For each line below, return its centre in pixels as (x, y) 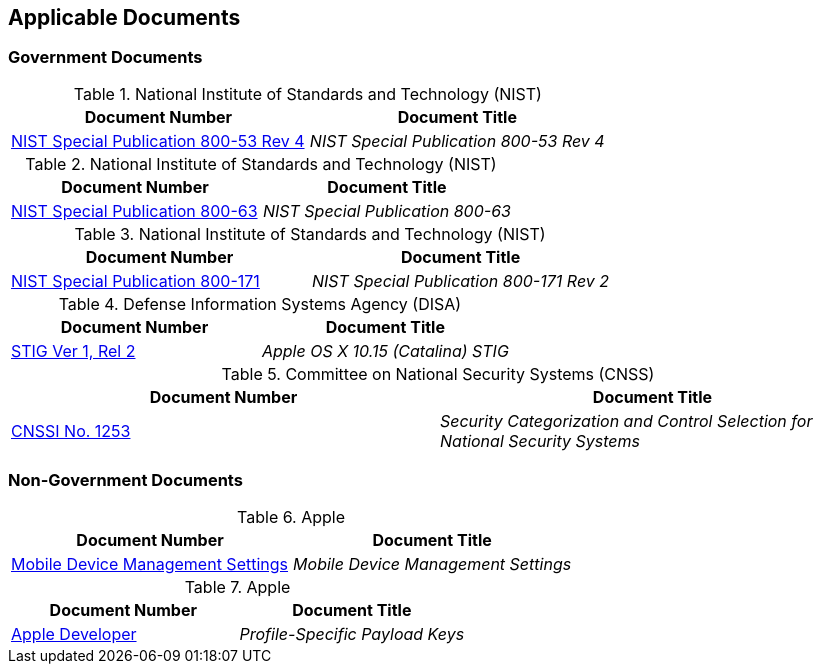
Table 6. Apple (291, 516)
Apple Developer (74, 633)
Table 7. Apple (237, 586)
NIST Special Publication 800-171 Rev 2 (461, 280)
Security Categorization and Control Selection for (626, 420)
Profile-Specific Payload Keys (352, 633)
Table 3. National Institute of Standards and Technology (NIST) (310, 233)
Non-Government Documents (125, 480)
